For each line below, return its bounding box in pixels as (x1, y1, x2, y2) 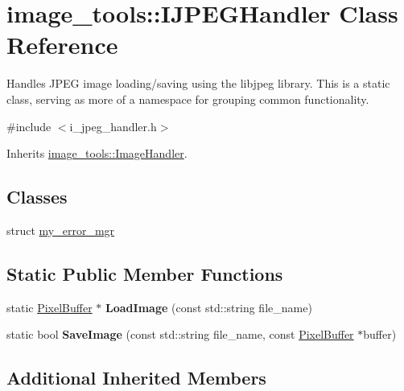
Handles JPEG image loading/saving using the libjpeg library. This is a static (6, 75, 390, 92)
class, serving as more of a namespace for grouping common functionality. (6, 90, 369, 107)
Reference (6, 28, 118, 61)
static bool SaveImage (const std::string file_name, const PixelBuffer (6, 326, 354, 343)
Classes (6, 184, 68, 209)
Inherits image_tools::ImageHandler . (6, 145, 188, 162)
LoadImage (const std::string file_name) (105, 298, 312, 315)
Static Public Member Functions (6, 261, 283, 286)
